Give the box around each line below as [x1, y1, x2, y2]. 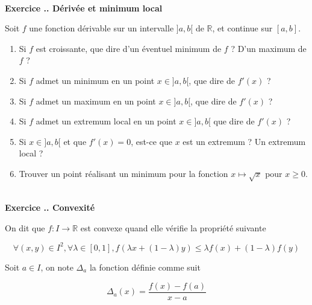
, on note [40, 260, 73, 273]
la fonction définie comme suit [89, 260, 201, 273]
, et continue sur [212, 22, 273, 34]
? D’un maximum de [231, 42, 307, 54]
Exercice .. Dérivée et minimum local [5, 1, 163, 14]
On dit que [5, 221, 45, 234]
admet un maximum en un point [36, 94, 156, 107]
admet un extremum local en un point [36, 115, 176, 127]
